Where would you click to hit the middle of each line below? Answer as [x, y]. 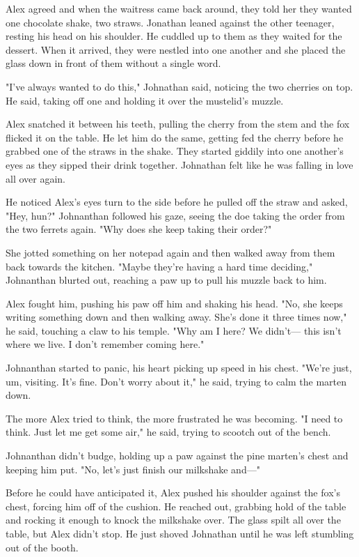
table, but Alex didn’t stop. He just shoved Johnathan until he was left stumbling [180, 533]
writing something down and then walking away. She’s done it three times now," [176, 317]
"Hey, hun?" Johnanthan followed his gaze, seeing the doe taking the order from [175, 215]
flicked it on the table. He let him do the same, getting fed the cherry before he [175, 137]
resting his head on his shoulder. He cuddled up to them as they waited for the [174, 36]
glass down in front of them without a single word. [113, 63]
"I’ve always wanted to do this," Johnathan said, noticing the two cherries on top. [179, 86]
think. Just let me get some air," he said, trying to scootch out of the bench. [168, 432]
